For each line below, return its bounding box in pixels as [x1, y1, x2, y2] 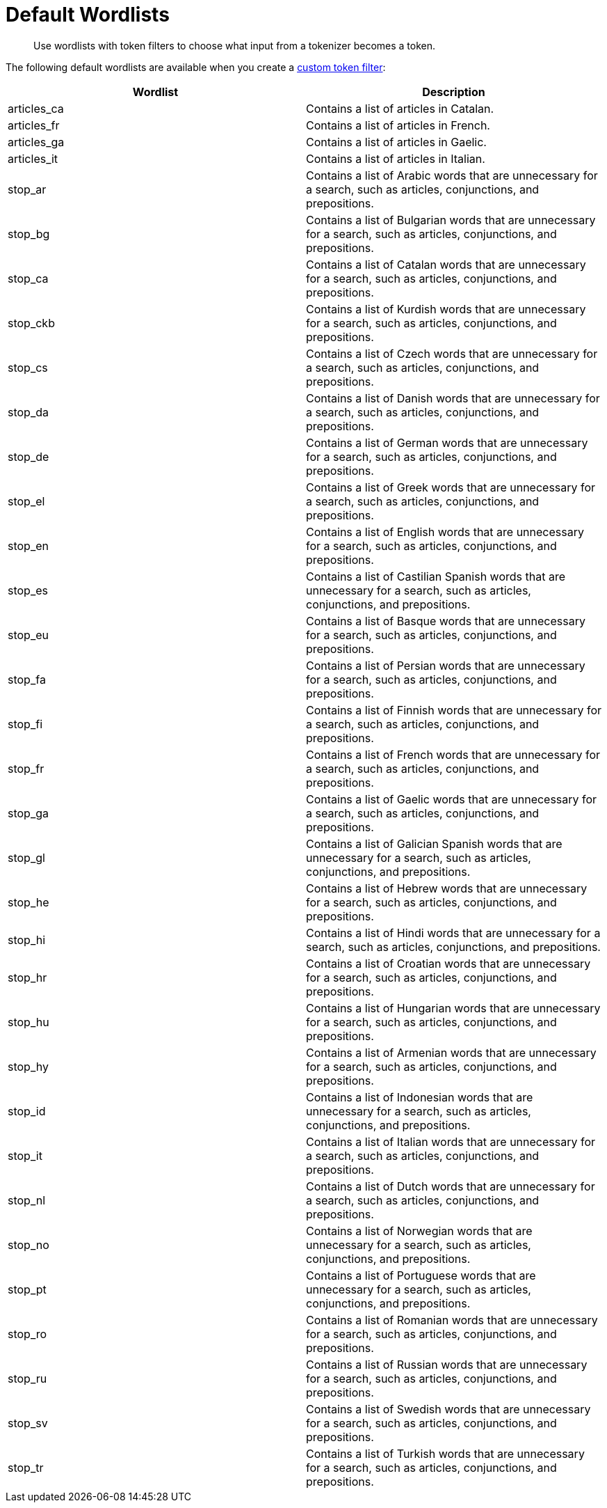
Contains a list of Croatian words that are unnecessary [306, 956, 591, 971]
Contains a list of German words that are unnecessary [306, 435, 588, 450]
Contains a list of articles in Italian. [306, 151, 485, 166]
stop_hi [8, 932, 46, 947]
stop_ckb [8, 315, 55, 330]
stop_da [8, 405, 49, 419]
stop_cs [8, 360, 48, 375]
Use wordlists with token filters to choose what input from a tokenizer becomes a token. [33, 39, 436, 52]
